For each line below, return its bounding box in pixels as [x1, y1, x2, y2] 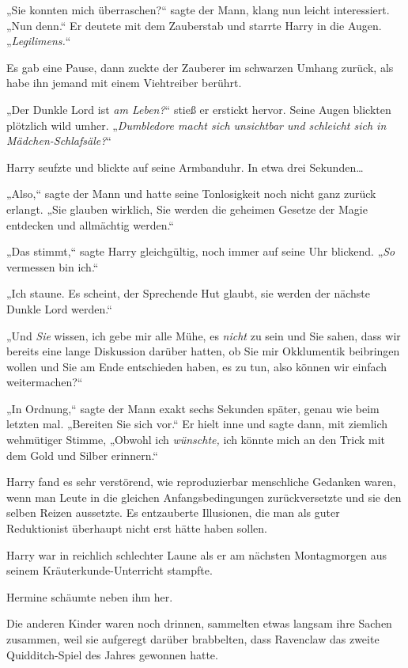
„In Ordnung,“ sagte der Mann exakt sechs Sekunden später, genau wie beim [6, 400, 380, 416]
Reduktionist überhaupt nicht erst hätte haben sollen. [6, 520, 267, 537]
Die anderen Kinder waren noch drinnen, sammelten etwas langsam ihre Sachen [6, 615, 392, 632]
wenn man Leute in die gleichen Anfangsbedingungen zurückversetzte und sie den [6, 488, 402, 505]
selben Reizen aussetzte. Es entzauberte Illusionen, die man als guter [6, 504, 340, 521]
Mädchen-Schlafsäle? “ [6, 132, 111, 149]
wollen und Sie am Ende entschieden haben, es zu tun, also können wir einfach [6, 358, 387, 374]
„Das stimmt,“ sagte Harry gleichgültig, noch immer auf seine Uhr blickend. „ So [6, 243, 395, 260]
